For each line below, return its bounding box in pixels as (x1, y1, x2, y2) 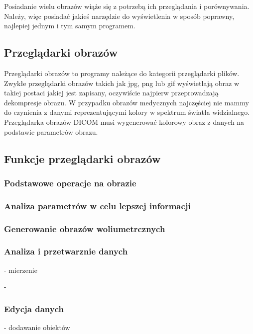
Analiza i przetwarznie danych (4, 245, 128, 257)
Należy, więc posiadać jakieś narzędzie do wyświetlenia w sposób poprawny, (4, 10, 235, 21)
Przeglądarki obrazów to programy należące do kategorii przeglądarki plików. (4, 68, 240, 78)
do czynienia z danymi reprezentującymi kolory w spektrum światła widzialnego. (4, 107, 250, 117)
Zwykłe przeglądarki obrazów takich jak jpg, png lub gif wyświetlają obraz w (4, 78, 240, 88)
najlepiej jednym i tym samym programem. (4, 20, 135, 31)
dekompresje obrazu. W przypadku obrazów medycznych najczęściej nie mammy (4, 97, 249, 107)
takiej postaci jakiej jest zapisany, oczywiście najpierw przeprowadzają (4, 87, 219, 98)
